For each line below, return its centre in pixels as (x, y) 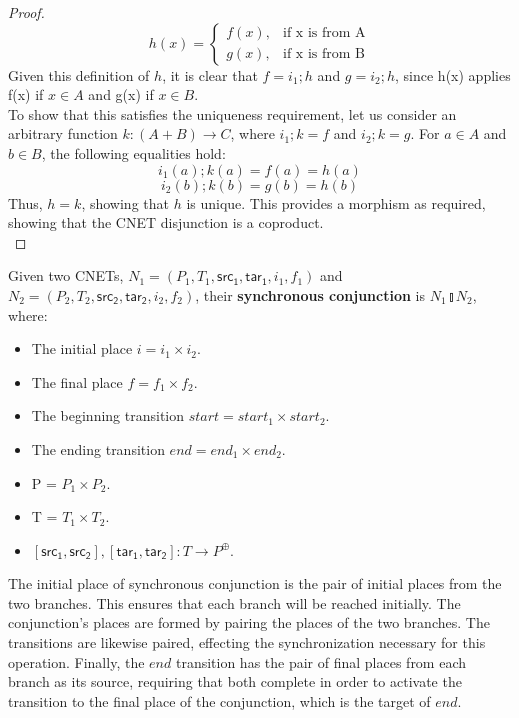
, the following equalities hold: (133, 152)
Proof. (26, 12)
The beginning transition (108, 415)
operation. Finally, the (76, 661)
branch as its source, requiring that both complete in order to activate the (235, 681)
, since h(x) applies (453, 74)
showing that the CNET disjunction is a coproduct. (166, 222)
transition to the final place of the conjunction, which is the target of (219, 700)
